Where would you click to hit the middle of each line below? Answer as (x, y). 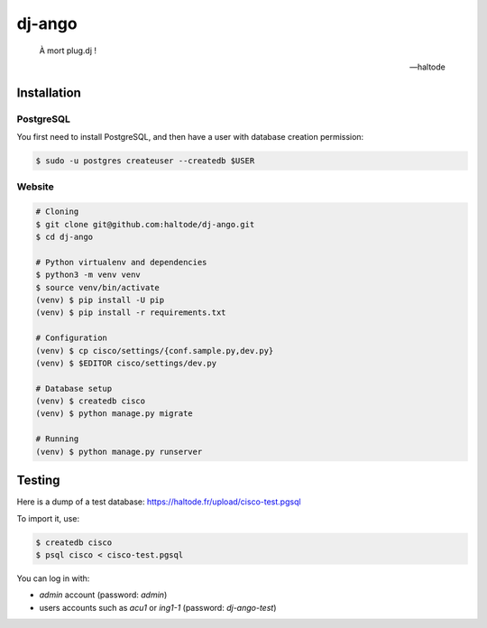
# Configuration (72, 338)
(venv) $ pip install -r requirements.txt (131, 313)
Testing (38, 480)
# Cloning (57, 212)
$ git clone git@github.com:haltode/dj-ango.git (145, 224)
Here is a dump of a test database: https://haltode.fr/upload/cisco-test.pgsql (159, 502)
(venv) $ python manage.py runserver (119, 452)
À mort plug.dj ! (68, 51)
